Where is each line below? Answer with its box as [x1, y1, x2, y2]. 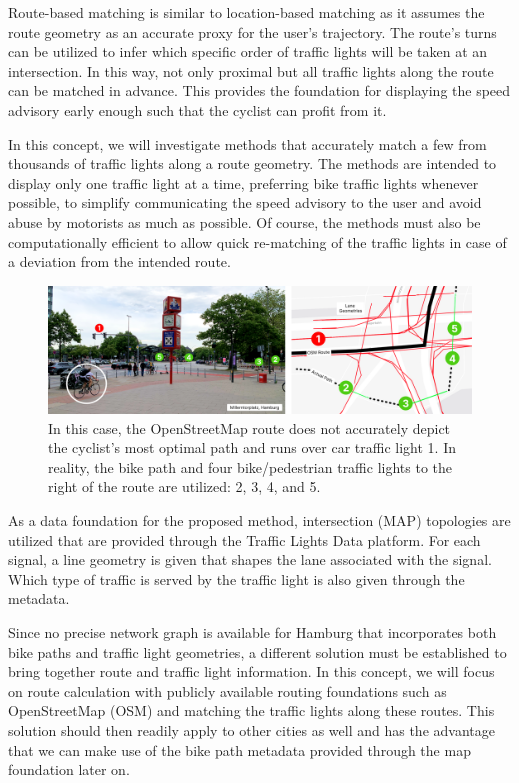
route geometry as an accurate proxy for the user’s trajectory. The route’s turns [8, 21, 497, 42]
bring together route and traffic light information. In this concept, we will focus [8, 661, 495, 682]
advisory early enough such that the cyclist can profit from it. [8, 99, 387, 120]
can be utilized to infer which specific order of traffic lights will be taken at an [8, 41, 488, 62]
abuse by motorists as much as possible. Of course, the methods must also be [8, 211, 481, 232]
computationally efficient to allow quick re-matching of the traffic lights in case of [8, 231, 507, 252]
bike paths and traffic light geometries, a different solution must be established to [8, 641, 507, 662]
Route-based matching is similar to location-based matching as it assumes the [8, 2, 485, 22]
